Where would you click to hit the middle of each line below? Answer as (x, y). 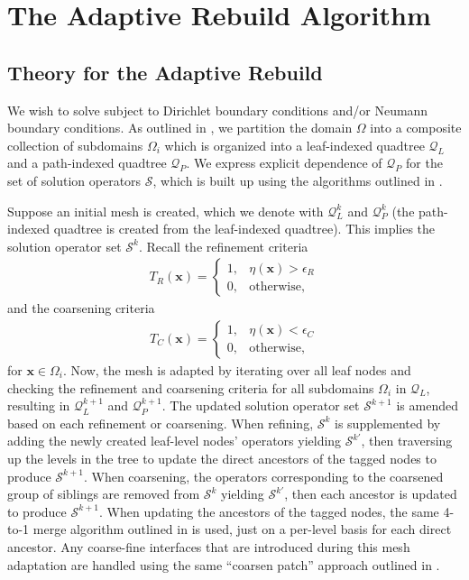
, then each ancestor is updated (371, 494)
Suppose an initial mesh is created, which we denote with (166, 211)
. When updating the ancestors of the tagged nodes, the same (269, 511)
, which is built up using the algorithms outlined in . (298, 180)
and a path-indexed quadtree (87, 163)
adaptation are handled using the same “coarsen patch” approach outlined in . (224, 564)
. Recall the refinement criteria (223, 246)
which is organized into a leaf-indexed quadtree (294, 145)
